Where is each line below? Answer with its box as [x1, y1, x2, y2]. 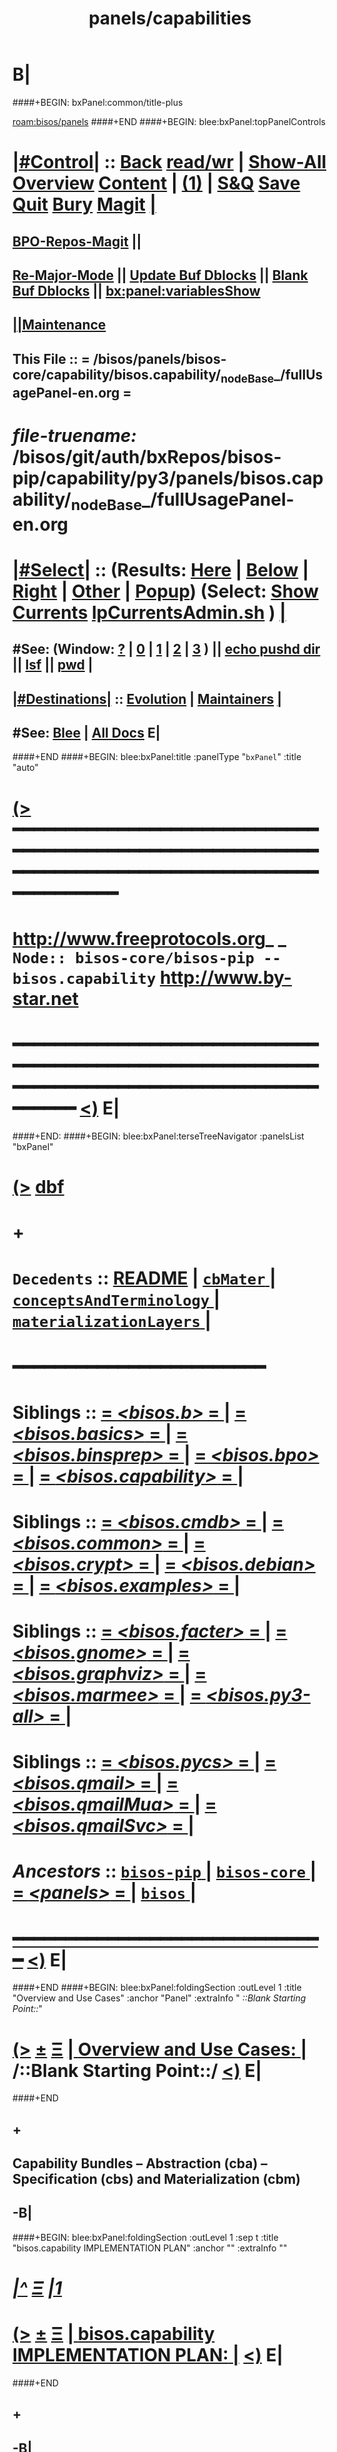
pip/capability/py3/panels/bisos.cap [12, 467, 324, 490]
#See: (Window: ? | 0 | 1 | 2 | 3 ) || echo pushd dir [12, 641, 321, 658]
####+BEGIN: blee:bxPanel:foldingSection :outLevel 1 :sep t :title [12, 2231, 279, 2243]
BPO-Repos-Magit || [12, 233, 142, 250]
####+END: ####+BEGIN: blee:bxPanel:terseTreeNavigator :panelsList [12, 1130, 305, 1142]
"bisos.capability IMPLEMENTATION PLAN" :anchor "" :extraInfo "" [12, 2242, 288, 2254]
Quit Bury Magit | [12, 193, 157, 216]
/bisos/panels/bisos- [92, 350, 227, 367]
